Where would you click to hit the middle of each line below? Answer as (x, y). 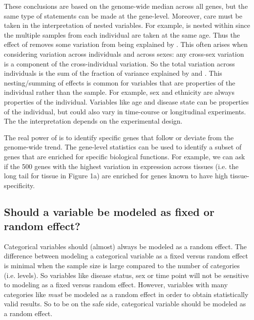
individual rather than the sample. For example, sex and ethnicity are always (119, 92)
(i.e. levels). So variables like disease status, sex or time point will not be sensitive (127, 275)
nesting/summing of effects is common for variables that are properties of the (120, 82)
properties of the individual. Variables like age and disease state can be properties (127, 101)
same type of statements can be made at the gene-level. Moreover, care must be (123, 15)
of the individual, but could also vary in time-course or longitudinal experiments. (125, 111)
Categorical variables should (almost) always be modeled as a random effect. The (126, 246)
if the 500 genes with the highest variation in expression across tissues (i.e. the (121, 166)
